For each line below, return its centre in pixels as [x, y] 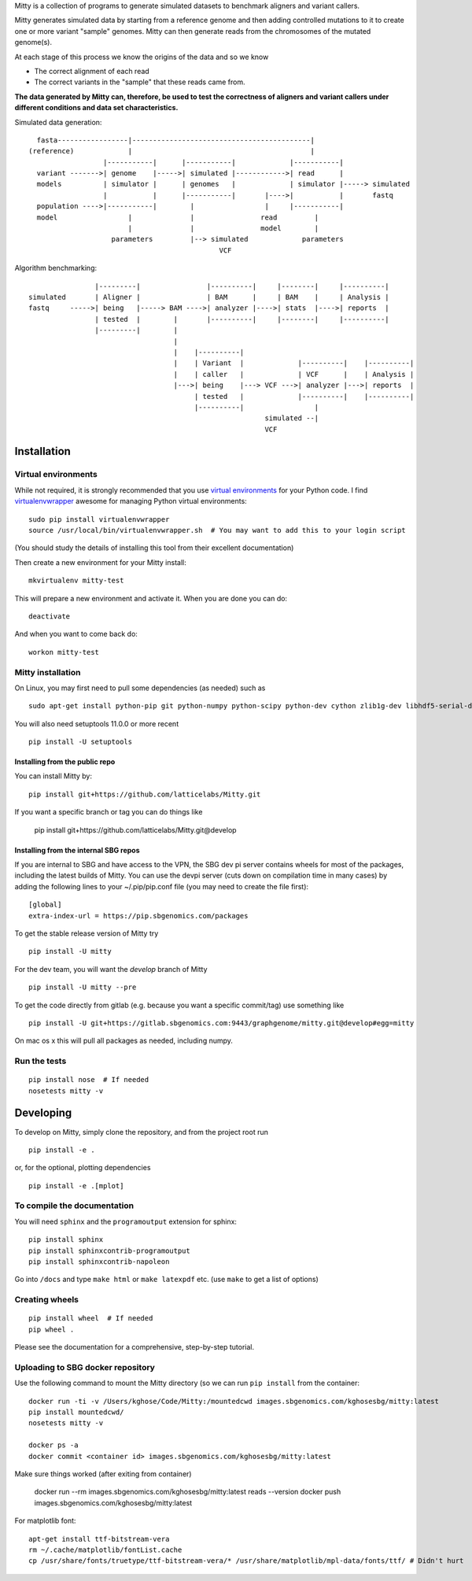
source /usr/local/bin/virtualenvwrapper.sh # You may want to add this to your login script [218, 530]
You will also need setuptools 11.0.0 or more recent [97, 723]
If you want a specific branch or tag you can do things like [109, 812]
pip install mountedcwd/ [76, 1412]
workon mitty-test [64, 652]
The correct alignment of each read [92, 71]
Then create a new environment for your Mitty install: [100, 562]
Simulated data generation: [58, 122]
